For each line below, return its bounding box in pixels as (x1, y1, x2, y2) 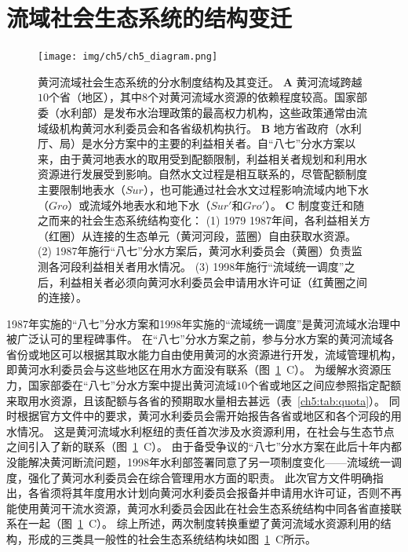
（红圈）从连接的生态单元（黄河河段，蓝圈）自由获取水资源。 (38, 227, 356, 243)
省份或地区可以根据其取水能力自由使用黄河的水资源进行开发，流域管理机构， (6, 345, 402, 362)
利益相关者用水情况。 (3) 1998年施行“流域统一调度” (81, 258, 344, 274)
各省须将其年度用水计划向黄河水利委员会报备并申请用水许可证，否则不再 (27, 484, 402, 501)
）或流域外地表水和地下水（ (67, 196, 211, 213)
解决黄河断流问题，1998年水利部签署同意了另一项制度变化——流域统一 (27, 454, 391, 470)
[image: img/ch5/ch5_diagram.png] (38, 51, 218, 63)
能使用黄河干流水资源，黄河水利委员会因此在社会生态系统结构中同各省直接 (6, 499, 391, 516)
